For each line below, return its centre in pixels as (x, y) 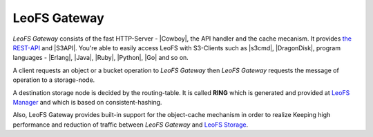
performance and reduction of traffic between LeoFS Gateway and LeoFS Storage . (131, 125)
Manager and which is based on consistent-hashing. (87, 102)
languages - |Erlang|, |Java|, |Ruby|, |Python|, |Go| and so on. (101, 58)
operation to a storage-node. (54, 80)
